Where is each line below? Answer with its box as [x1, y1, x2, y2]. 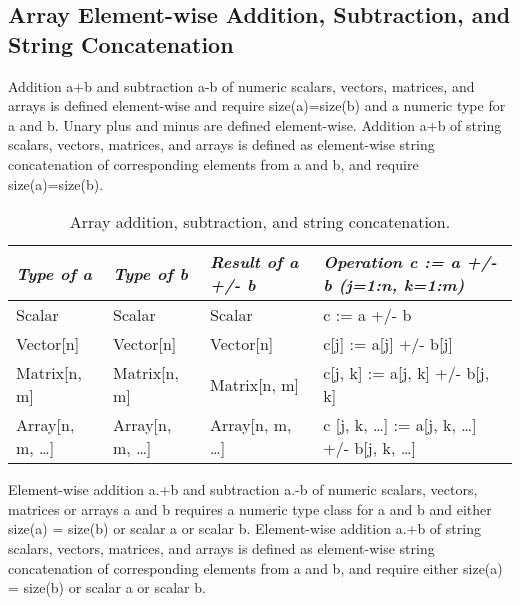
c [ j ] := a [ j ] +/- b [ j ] [323, 332, 453, 356]
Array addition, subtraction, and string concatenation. [69, 210, 451, 234]
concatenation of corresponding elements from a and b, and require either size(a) [8, 557, 503, 578]
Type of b [113, 261, 188, 285]
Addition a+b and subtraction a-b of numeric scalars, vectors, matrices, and [8, 75, 475, 96]
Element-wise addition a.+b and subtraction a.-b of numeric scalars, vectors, [8, 479, 478, 500]
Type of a [16, 261, 92, 285]
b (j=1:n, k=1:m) [323, 273, 465, 297]
